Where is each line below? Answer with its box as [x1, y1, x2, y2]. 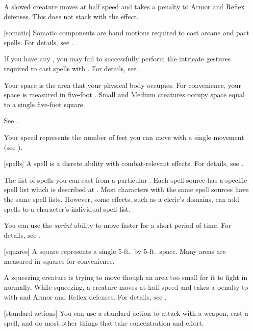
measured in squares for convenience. [4, 255, 115, 266]
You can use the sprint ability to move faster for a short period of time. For [4, 220, 231, 230]
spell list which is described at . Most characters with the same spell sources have [4, 184, 249, 194]
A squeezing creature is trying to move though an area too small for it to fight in [4, 272, 248, 282]
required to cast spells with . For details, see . [4, 63, 141, 73]
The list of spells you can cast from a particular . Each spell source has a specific [4, 174, 247, 185]
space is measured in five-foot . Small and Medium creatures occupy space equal [4, 89, 245, 100]
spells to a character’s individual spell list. [4, 203, 130, 214]
